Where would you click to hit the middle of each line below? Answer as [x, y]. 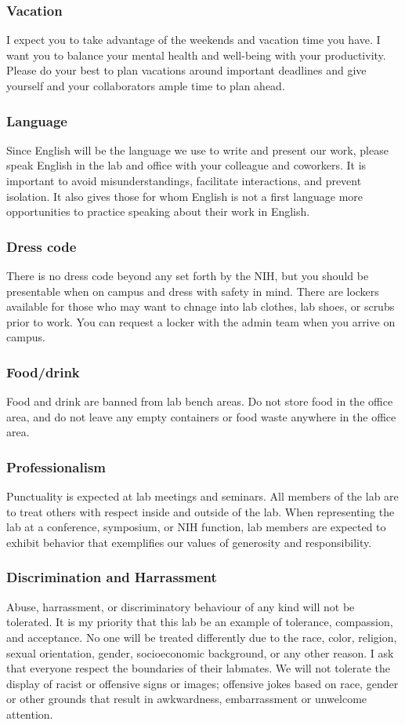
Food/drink [43, 372]
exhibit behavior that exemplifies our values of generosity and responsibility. [189, 542]
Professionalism [56, 466]
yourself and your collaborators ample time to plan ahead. [146, 86]
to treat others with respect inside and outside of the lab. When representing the [201, 511]
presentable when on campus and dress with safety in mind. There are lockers [193, 291]
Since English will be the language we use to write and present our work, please [197, 149]
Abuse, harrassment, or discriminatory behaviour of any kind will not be [181, 606]
